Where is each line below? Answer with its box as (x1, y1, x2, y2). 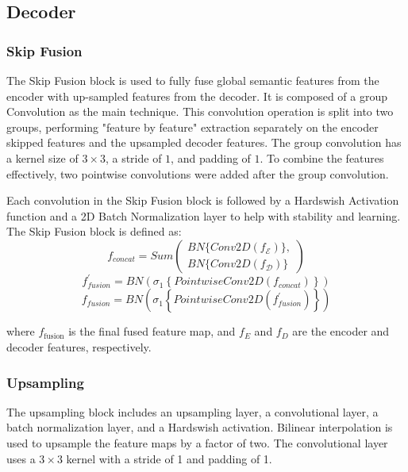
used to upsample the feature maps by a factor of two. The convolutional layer (6, 435, 388, 451)
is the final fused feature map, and (68, 323, 236, 340)
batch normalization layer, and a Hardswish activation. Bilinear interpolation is (6, 419, 393, 436)
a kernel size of (6, 149, 79, 166)
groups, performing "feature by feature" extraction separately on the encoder (6, 118, 379, 135)
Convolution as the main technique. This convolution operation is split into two (6, 103, 394, 120)
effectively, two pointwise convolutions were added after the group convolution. (6, 165, 389, 182)
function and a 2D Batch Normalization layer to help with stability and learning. (6, 207, 401, 224)
